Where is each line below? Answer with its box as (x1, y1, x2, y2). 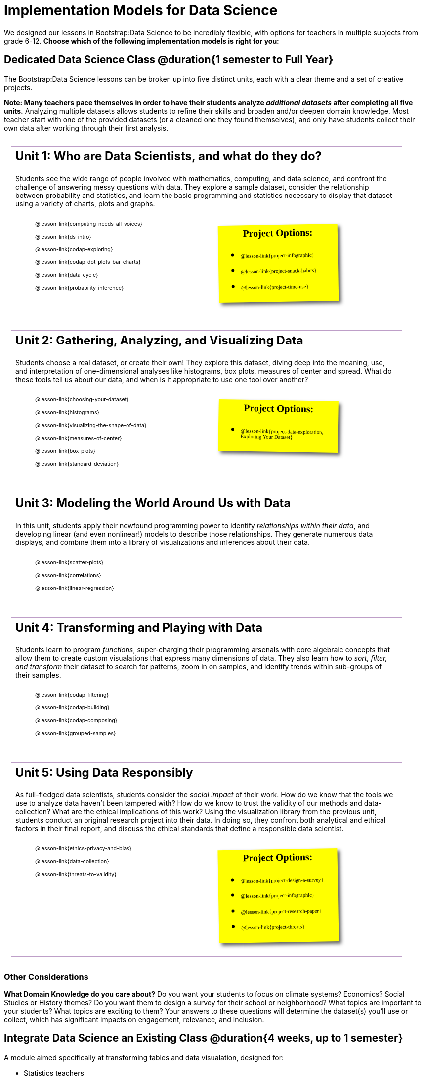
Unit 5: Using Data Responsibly (15, 765, 193, 780)
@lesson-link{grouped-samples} (35, 730, 116, 737)
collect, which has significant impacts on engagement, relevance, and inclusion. (4, 1015, 264, 1024)
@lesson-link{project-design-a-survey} (240, 877, 324, 884)
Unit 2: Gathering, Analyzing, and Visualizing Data (15, 333, 303, 347)
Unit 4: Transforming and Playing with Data (15, 620, 263, 635)
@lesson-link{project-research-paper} (241, 908, 322, 915)
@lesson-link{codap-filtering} (35, 691, 109, 698)
